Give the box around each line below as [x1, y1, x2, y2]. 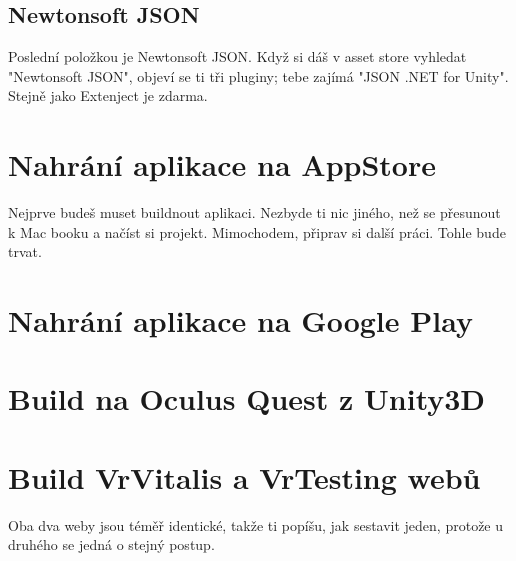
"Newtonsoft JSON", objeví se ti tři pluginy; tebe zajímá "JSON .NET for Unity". [8, 65, 509, 86]
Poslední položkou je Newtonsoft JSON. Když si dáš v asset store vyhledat [8, 46, 467, 67]
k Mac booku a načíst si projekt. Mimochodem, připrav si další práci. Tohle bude [8, 221, 506, 242]
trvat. [8, 241, 42, 262]
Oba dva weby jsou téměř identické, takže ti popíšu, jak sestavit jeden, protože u [8, 514, 504, 535]
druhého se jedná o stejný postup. [8, 534, 215, 555]
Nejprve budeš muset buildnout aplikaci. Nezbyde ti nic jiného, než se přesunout [8, 202, 501, 223]
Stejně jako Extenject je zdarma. [8, 85, 208, 106]
